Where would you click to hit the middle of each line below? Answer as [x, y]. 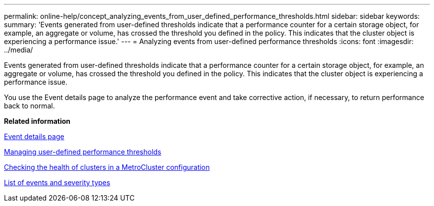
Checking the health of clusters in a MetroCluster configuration [107, 167]
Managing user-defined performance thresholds [83, 152]
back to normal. [29, 106]
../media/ [19, 50]
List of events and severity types [57, 182]
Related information [37, 121]
